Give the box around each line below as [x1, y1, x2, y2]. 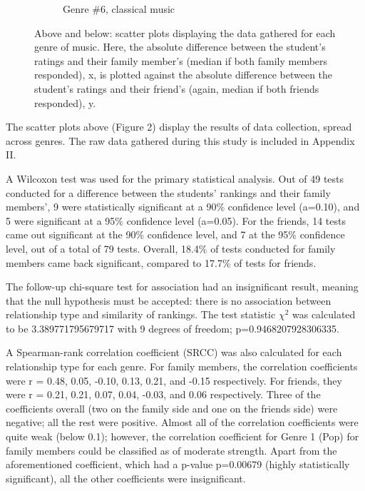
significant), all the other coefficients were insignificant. [6, 470, 246, 485]
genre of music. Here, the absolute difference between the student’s [34, 39, 326, 54]
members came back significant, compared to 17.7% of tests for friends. [6, 255, 317, 270]
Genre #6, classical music [63, 1, 175, 16]
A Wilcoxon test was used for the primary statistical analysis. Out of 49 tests [6, 171, 344, 186]
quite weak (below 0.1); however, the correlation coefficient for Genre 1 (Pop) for [6, 429, 359, 444]
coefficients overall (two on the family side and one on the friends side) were [6, 400, 338, 415]
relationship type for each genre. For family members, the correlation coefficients [6, 359, 358, 374]
